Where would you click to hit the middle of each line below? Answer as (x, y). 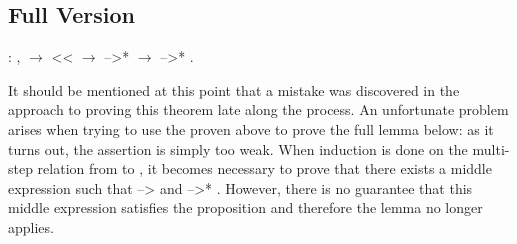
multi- (491, 148)
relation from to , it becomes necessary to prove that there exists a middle (264, 168)
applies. (31, 226)
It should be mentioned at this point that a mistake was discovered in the (234, 89)
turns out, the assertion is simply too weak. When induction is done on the (238, 148)
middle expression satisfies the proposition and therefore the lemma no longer (245, 207)
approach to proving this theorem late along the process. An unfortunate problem (258, 109)
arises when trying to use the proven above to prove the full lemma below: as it (251, 128)
